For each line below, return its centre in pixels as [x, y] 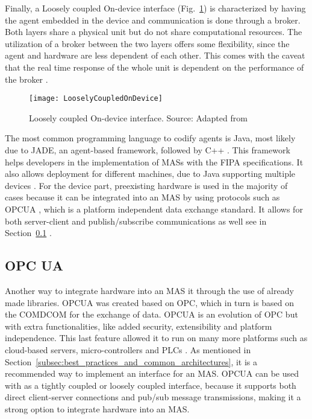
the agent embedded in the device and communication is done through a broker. [153, 20]
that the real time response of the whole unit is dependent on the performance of [154, 67]
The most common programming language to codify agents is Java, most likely [150, 138]
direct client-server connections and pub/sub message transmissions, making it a [153, 397]
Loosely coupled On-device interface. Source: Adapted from [138, 117]
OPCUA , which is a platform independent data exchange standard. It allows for [154, 209]
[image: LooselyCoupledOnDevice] [96, 99]
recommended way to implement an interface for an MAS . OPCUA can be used [152, 373]
